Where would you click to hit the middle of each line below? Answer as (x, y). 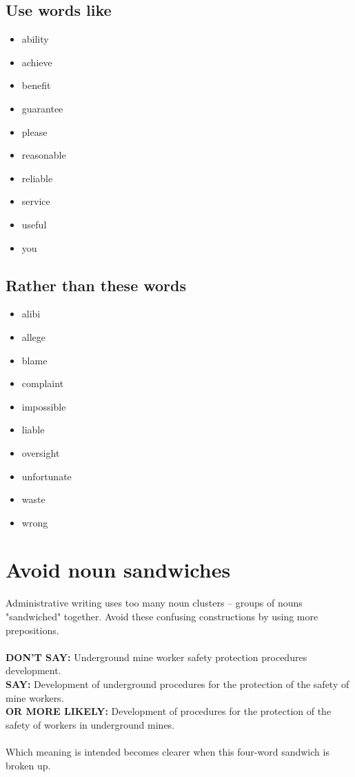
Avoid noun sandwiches (118, 570)
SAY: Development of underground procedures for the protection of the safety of (177, 683)
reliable (37, 178)
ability (35, 39)
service (36, 201)
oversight (41, 452)
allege (34, 336)
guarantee (42, 108)
